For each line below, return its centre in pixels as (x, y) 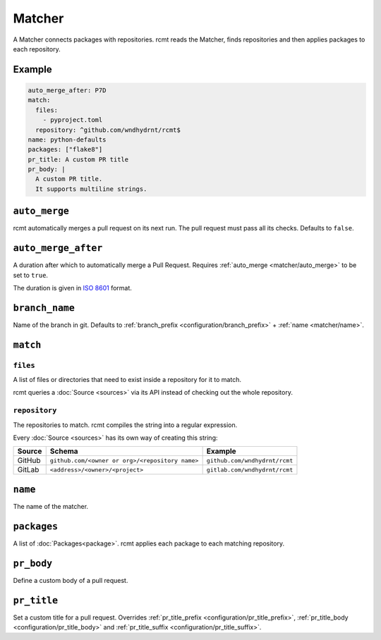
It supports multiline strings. (91, 189)
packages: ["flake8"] (65, 149)
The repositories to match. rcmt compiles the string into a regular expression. (125, 425)
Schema (64, 451)
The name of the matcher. (50, 506)
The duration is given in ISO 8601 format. (72, 288)
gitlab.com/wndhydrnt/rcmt (250, 470)
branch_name (44, 308)
